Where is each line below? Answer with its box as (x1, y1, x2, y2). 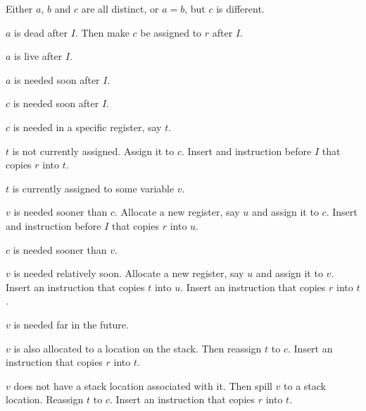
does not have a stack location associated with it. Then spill (13, 378, 272, 393)
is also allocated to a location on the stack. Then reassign (13, 341, 262, 355)
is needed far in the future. (13, 317, 129, 331)
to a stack (284, 378, 327, 393)
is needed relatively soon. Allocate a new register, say (13, 266, 244, 281)
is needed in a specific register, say (13, 119, 162, 134)
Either (6, 1, 33, 16)
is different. (216, 1, 265, 16)
